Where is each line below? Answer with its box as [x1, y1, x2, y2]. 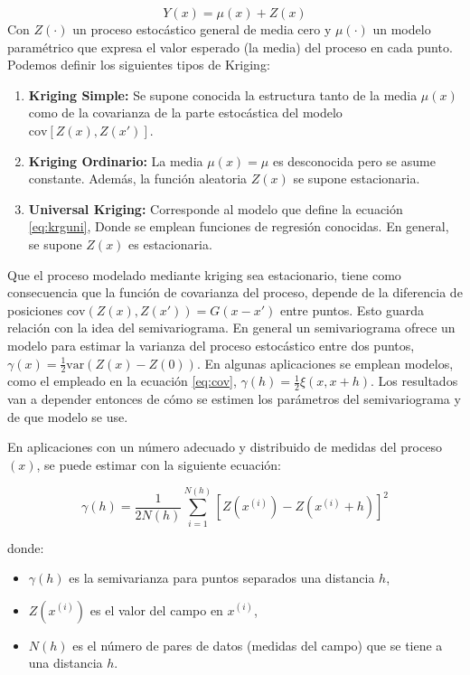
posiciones [7, 300, 63, 319]
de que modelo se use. [7, 407, 128, 426]
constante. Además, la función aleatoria [28, 169, 248, 188]
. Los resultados [371, 371, 458, 390]
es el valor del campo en [89, 600, 223, 619]
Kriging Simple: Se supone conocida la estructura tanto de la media [28, 85, 418, 104]
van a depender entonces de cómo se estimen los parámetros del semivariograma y [7, 389, 461, 408]
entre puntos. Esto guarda [279, 300, 425, 319]
